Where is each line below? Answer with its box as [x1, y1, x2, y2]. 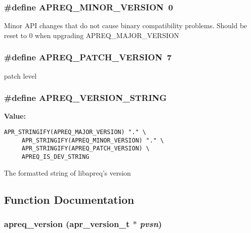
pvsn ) [140, 217, 162, 230]
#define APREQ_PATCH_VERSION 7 [4, 51, 172, 63]
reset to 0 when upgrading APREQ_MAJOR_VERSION [4, 30, 180, 40]
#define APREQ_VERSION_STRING [4, 92, 167, 104]
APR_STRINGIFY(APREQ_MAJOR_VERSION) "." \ [4, 129, 146, 136]
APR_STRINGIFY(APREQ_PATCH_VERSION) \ [21, 145, 150, 152]
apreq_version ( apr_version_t [4, 217, 130, 230]
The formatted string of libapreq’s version [4, 167, 131, 178]
